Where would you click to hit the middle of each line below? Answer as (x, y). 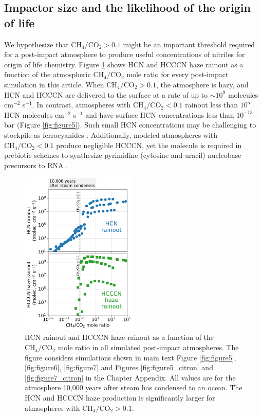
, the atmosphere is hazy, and (202, 84)
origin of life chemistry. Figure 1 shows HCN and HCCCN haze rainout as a (124, 64)
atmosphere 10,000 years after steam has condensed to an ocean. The (134, 387)
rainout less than (212, 105)
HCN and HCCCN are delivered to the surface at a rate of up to (106, 94)
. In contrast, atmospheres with (81, 105)
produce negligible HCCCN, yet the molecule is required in (149, 145)
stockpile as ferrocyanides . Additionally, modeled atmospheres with (111, 134)
